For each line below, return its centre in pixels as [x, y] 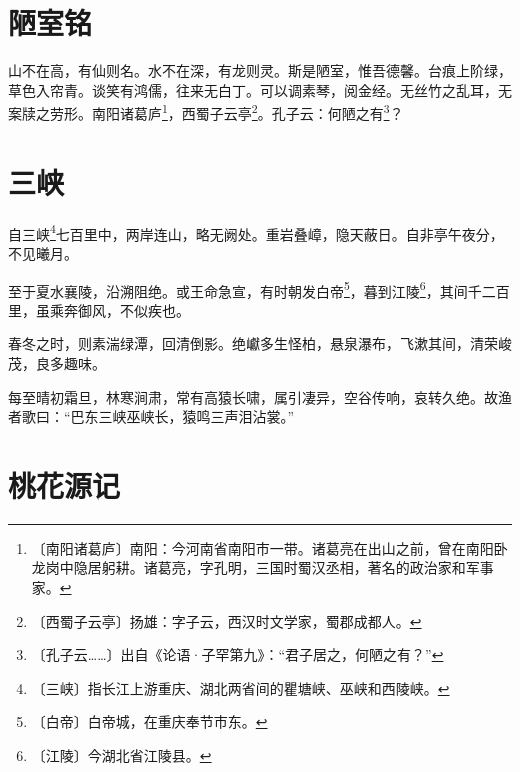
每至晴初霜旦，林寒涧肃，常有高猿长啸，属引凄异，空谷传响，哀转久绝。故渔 [260, 396]
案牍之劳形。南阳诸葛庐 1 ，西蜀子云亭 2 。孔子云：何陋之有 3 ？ [206, 111]
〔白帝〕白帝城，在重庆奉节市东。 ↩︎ [149, 721]
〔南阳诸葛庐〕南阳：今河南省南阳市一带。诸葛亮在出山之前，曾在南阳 [262, 547]
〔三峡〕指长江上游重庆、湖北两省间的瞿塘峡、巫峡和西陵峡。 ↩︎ [240, 687]
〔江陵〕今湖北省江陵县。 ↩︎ [121, 755]
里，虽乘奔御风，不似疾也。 [99, 309]
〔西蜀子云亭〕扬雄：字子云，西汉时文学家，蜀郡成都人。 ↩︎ [226, 620]
